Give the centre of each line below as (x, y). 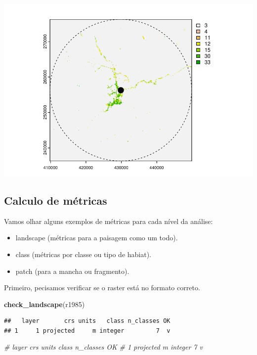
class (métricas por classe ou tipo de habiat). (84, 254)
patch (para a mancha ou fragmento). (72, 271)
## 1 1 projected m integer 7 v (87, 331)
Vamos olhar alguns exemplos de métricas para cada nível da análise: (108, 221)
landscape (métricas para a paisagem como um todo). (97, 238)
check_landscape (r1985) (44, 304)
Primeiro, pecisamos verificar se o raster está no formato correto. (102, 288)
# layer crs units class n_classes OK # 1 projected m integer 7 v (103, 347)
